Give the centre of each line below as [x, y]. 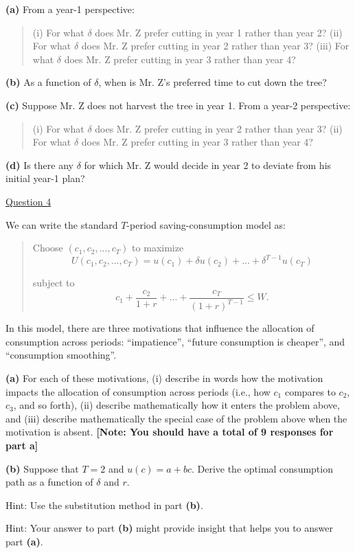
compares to [310, 391]
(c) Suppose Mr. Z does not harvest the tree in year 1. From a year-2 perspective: [178, 105]
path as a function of [49, 482]
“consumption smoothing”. [61, 355]
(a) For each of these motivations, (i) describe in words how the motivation [164, 378]
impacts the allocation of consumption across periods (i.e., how [138, 391]
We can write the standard [62, 224]
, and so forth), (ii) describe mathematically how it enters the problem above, [176, 405]
